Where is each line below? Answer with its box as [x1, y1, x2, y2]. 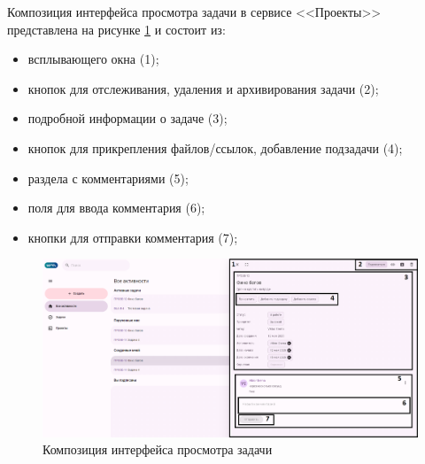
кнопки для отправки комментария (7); [27, 228, 238, 246]
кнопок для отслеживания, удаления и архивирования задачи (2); [27, 79, 379, 97]
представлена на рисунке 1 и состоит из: [7, 19, 226, 38]
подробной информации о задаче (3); [27, 109, 228, 128]
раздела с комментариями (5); [27, 168, 189, 187]
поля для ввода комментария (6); [27, 198, 205, 217]
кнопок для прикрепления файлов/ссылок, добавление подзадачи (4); [27, 138, 403, 157]
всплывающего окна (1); [27, 50, 159, 68]
